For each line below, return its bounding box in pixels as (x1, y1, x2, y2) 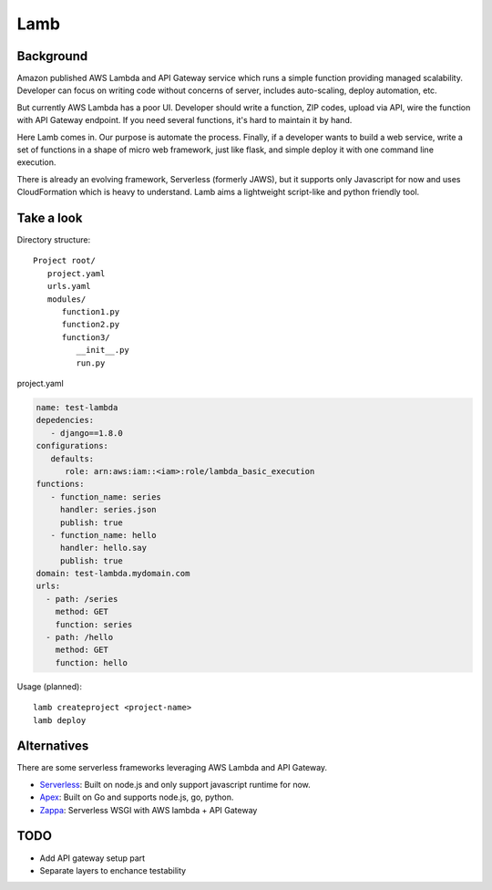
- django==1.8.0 (50, 428, 123, 438)
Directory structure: (16, 234, 91, 245)
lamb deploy (33, 715, 87, 725)
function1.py (61, 306, 120, 317)
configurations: (36, 440, 109, 451)
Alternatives (16, 739, 89, 754)
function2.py (61, 319, 120, 330)
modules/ (46, 294, 87, 305)
